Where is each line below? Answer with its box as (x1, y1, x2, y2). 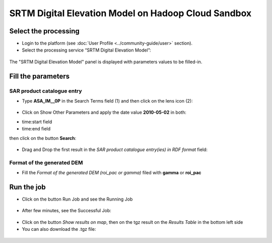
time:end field (22, 126, 51, 132)
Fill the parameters (9, 72, 70, 80)
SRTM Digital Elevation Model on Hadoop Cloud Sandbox (9, 8, 252, 19)
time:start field (22, 119, 52, 125)
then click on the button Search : (9, 135, 77, 141)
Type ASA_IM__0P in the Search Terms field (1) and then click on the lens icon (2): (22, 98, 193, 104)
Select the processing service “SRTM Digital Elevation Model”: (22, 47, 151, 53)
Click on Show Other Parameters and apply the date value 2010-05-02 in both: (22, 109, 186, 116)
